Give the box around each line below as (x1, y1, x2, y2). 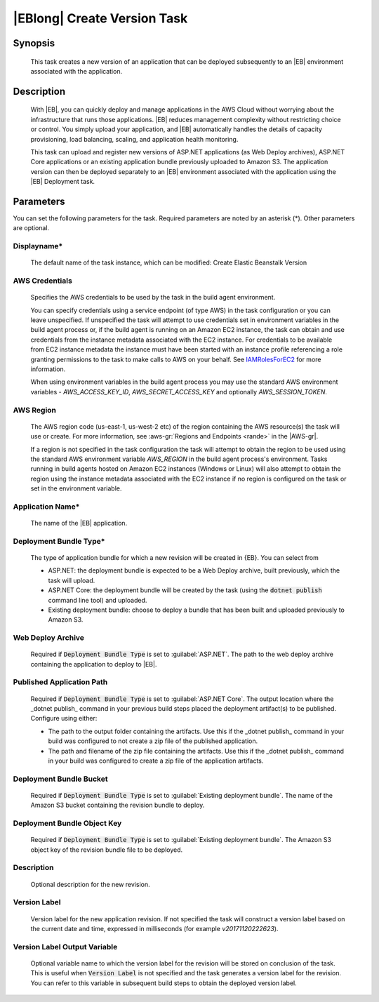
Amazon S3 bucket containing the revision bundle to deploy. (30, 801, 205, 810)
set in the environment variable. (30, 484, 122, 493)
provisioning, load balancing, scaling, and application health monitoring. (30, 135, 239, 143)
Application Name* (13, 502, 80, 512)
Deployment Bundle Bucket (13, 774, 108, 784)
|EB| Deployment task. (30, 178, 95, 186)
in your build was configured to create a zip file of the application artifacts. (48, 756, 264, 765)
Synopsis (13, 37, 55, 49)
